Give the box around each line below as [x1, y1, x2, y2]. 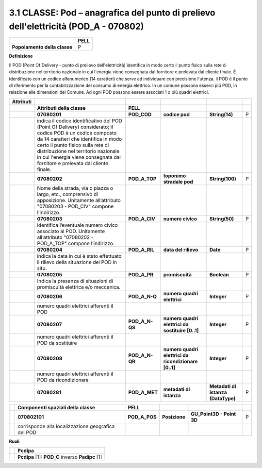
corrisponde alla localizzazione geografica [17, 423, 115, 430]
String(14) [209, 111, 233, 117]
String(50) [209, 215, 234, 222]
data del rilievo [163, 246, 198, 253]
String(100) [209, 175, 236, 182]
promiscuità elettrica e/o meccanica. [37, 284, 121, 290]
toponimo [163, 172, 186, 179]
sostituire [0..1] [163, 327, 199, 334]
